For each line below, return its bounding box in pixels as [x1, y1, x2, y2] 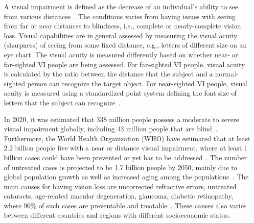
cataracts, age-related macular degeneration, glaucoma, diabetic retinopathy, [4, 191, 233, 201]
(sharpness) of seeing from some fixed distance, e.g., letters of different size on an [4, 40, 247, 50]
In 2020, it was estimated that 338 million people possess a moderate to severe [4, 114, 239, 124]
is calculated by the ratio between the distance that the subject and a [4, 69, 213, 79]
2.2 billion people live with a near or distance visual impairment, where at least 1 [4, 143, 248, 153]
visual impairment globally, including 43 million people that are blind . [4, 124, 218, 134]
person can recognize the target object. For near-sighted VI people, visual [27, 78, 248, 88]
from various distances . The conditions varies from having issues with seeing [4, 11, 235, 21]
